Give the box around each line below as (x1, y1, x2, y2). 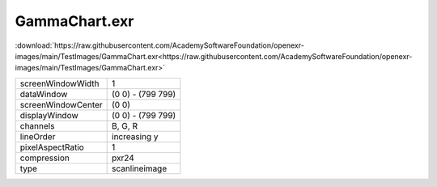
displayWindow (19, 109, 78, 121)
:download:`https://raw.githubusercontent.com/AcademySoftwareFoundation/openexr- (15, 40, 305, 50)
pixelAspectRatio (19, 142, 84, 153)
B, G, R (112, 120, 138, 131)
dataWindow (19, 88, 68, 100)
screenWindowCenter (19, 99, 103, 110)
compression (19, 152, 70, 164)
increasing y (112, 130, 159, 142)
